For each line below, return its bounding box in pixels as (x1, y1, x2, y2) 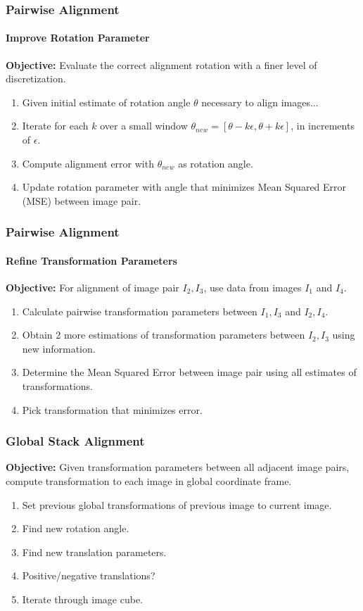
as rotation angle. (178, 156, 253, 170)
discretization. (6, 71, 66, 86)
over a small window (100, 118, 188, 133)
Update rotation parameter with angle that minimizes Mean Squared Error (22, 179, 347, 194)
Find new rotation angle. (22, 521, 129, 536)
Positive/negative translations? (22, 568, 155, 583)
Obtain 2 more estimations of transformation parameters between (22, 327, 305, 342)
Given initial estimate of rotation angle (22, 94, 191, 109)
